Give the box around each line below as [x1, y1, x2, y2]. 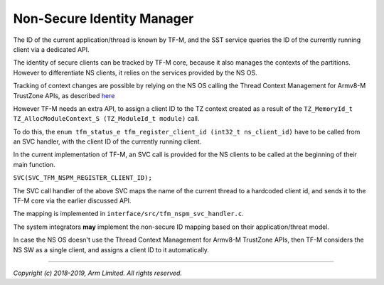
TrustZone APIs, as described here [13, 91, 115, 100]
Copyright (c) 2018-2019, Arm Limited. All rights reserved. [13, 269, 183, 277]
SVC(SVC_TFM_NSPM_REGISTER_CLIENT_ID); [13, 174, 152, 182]
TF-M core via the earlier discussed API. [13, 196, 132, 205]
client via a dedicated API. [13, 45, 90, 53]
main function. [13, 160, 56, 168]
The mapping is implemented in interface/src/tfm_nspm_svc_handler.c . [13, 210, 245, 218]
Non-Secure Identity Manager [13, 11, 194, 26]
